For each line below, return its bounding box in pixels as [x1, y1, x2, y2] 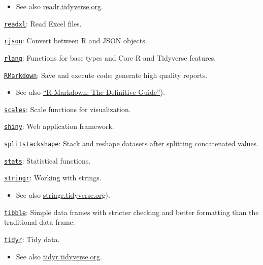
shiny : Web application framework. [4, 121, 114, 131]
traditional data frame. [4, 217, 75, 227]
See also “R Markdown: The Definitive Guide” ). [16, 87, 165, 97]
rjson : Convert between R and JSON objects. [4, 35, 147, 46]
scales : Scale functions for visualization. [4, 103, 131, 114]
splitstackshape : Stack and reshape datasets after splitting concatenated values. [4, 138, 259, 149]
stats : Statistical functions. [4, 155, 91, 166]
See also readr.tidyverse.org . [16, 1, 103, 11]
